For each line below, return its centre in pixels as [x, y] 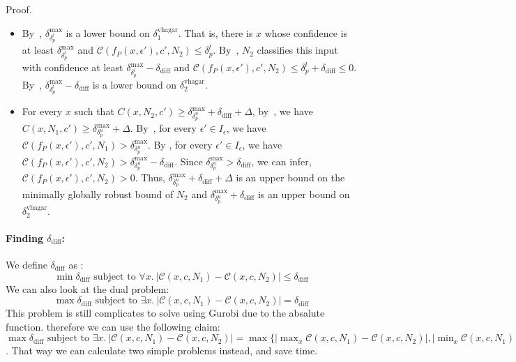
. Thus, [150, 178]
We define [26, 265]
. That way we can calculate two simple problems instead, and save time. [162, 350]
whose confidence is [306, 32]
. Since [189, 161]
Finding [24, 237]
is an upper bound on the [290, 178]
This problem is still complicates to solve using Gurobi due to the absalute [165, 313]
